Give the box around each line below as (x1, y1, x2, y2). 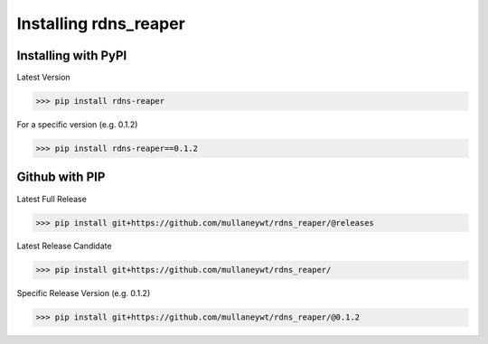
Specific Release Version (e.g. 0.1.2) (16, 288, 151, 299)
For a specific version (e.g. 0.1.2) (16, 119, 138, 130)
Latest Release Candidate (16, 240, 112, 252)
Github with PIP (16, 170, 106, 185)
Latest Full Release (16, 193, 88, 204)
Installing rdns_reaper (16, 14, 185, 33)
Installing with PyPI (16, 48, 127, 63)
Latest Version (16, 72, 71, 83)
